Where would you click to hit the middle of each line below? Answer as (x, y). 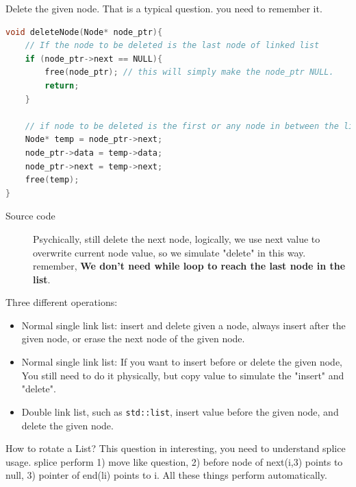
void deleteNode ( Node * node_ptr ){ (84, 32)
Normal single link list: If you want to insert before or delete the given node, (182, 362)
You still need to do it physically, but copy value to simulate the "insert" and (183, 375)
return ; (62, 85)
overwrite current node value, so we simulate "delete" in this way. (169, 252)
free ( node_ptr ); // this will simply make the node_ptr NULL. (189, 72)
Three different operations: (62, 302)
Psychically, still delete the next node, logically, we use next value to (177, 238)
